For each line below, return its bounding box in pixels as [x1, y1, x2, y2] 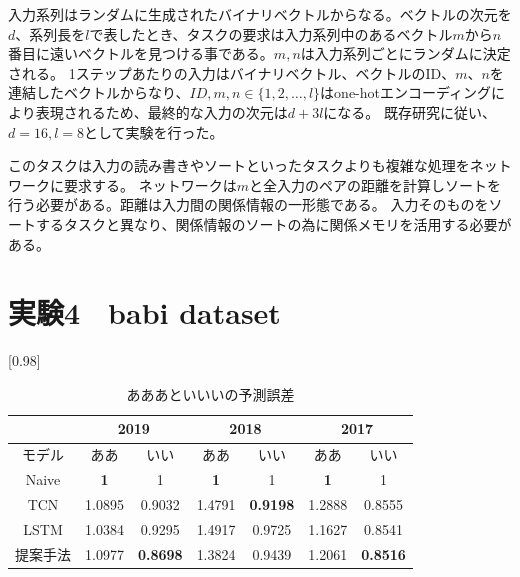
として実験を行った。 [84, 121, 224, 142]
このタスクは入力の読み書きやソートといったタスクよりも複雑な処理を [8, 155, 470, 176]
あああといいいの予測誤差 [126, 383, 295, 404]
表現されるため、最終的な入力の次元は [35, 101, 288, 122]
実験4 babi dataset [8, 292, 281, 333]
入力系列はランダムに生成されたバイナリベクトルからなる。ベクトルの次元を [8, 4, 512, 24]
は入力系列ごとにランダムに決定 [300, 43, 511, 64]
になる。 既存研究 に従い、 [323, 101, 496, 122]
